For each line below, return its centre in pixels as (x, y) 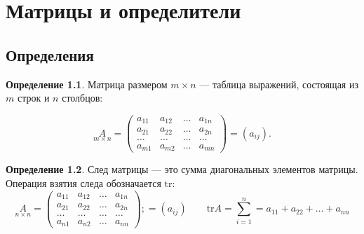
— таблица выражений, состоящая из (279, 84)
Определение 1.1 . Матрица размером (87, 84)
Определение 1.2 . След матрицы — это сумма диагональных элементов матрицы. (182, 169)
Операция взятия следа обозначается (83, 183)
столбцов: (82, 98)
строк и (33, 98)
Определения (50, 54)
